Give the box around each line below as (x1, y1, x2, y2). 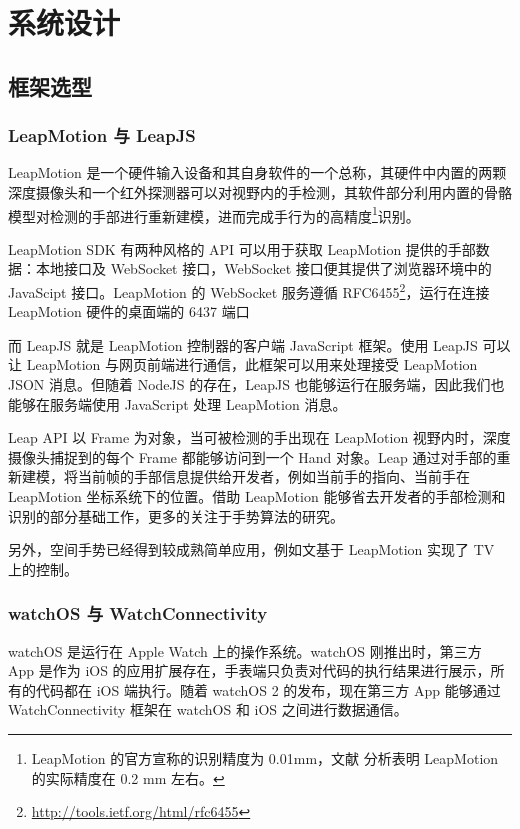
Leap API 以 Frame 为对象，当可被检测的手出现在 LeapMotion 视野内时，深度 (8, 427, 511, 448)
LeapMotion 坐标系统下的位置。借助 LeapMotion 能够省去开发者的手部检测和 (8, 486, 506, 506)
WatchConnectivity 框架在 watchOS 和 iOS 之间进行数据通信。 (8, 699, 408, 720)
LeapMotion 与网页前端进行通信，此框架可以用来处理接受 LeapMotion (26, 354, 478, 375)
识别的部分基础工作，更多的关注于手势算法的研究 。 (8, 505, 344, 526)
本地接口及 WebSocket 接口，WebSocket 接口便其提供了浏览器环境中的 (35, 258, 492, 279)
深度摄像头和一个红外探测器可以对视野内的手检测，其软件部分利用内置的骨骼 (8, 181, 512, 202)
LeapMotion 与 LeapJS (8, 123, 196, 148)
